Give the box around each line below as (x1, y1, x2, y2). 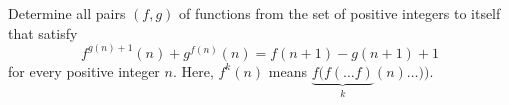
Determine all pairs (8, 3, 126, 23)
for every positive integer (8, 60, 160, 81)
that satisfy (8, 22, 78, 43)
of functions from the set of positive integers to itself (179, 3, 501, 23)
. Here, (172, 60, 214, 81)
